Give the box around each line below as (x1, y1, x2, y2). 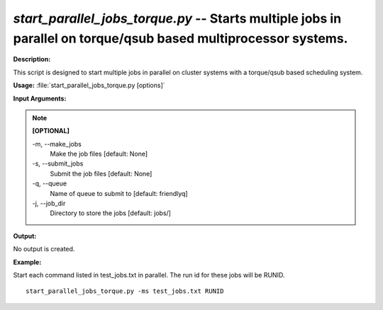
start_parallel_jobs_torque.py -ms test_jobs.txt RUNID (26, 287, 224, 295)
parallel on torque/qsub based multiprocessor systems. (13, 30, 348, 46)
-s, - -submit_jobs (32, 159, 84, 168)
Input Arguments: (13, 94, 67, 103)
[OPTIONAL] (32, 127, 70, 135)
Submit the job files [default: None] (50, 169, 152, 178)
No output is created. (13, 245, 75, 253)
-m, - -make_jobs (32, 139, 82, 148)
